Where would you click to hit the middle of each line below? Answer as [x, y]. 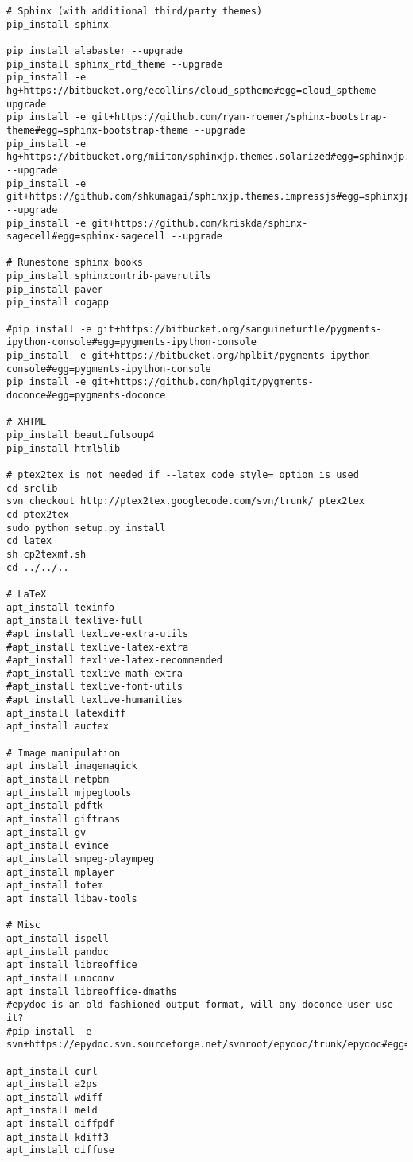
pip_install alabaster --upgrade [95, 51]
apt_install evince [58, 846]
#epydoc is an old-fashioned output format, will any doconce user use [200, 1005]
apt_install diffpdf [61, 1124]
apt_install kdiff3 [58, 1137]
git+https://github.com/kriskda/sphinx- [200, 223]
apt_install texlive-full [75, 621]
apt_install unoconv [61, 978]
